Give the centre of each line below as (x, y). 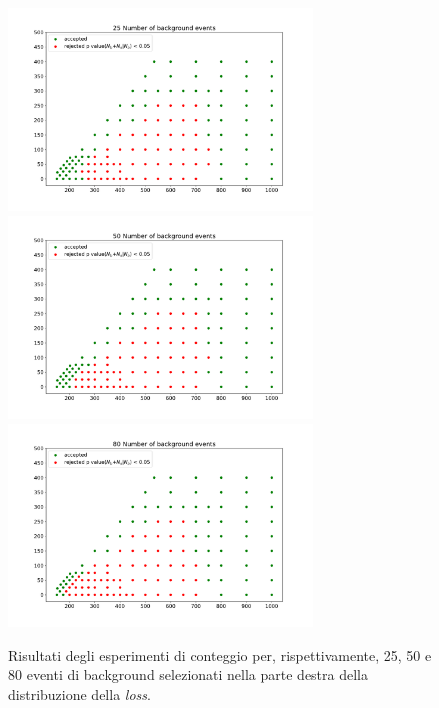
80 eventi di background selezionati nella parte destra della (188, 674)
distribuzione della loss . (79, 693)
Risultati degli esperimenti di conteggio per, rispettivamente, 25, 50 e (220, 654)
